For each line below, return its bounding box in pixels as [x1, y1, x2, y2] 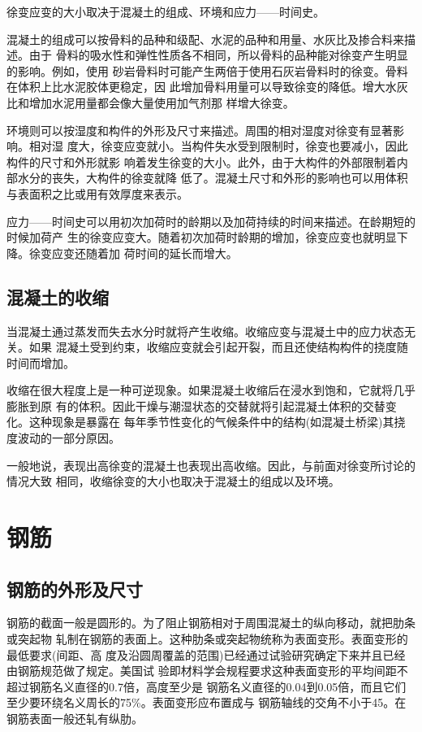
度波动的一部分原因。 [6, 429, 120, 447]
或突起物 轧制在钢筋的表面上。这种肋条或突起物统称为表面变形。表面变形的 [6, 630, 408, 647]
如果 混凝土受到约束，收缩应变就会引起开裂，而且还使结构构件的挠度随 [28, 338, 408, 355]
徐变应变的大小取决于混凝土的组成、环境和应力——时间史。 [6, 3, 325, 20]
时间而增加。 [6, 354, 75, 371]
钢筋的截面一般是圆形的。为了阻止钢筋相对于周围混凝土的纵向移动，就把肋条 [6, 614, 416, 631]
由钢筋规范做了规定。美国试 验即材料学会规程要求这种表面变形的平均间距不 [6, 662, 408, 679]
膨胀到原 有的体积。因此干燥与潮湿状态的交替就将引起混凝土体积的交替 [6, 397, 385, 414]
